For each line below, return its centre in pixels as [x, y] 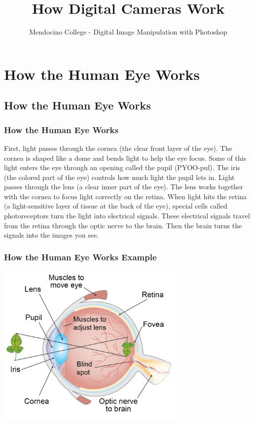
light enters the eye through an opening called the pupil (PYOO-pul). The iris [122, 167]
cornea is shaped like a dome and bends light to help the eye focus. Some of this [125, 158]
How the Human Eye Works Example [80, 257]
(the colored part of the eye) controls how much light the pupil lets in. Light [119, 177]
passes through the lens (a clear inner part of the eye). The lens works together [124, 187]
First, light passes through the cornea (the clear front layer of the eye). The [118, 148]
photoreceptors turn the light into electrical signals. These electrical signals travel [127, 216]
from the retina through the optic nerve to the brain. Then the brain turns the [123, 225]
